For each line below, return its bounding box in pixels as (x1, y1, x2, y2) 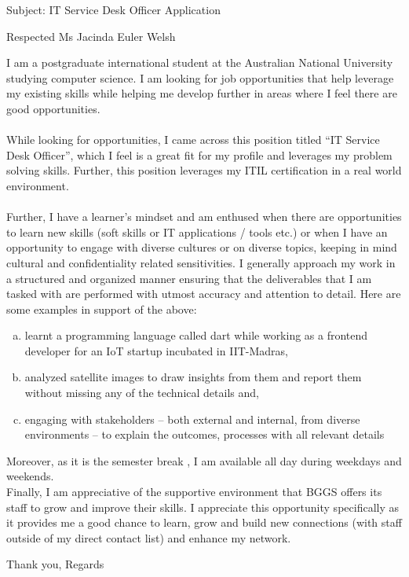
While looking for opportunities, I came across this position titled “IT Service (6, 131, 380, 148)
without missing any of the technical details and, (24, 384, 259, 401)
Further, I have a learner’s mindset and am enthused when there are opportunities (6, 208, 402, 225)
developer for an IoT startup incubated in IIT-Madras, (24, 342, 288, 358)
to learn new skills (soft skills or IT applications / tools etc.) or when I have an (6, 223, 388, 240)
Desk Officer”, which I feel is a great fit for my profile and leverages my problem (6, 146, 393, 163)
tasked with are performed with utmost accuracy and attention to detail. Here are (6, 285, 401, 302)
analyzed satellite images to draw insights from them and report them (24, 369, 362, 385)
